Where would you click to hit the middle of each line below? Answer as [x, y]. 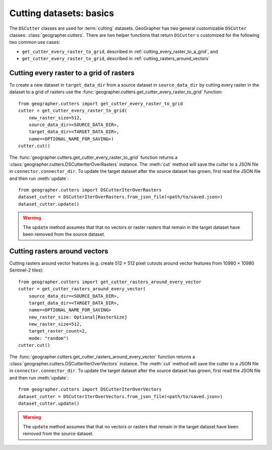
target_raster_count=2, [58, 331]
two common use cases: [35, 42]
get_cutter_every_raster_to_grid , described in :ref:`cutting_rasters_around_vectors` [116, 58]
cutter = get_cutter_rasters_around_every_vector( [82, 289]
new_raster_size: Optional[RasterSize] [78, 317]
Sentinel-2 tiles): [26, 270]
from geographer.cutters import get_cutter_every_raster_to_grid [101, 104]
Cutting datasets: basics [62, 13]
